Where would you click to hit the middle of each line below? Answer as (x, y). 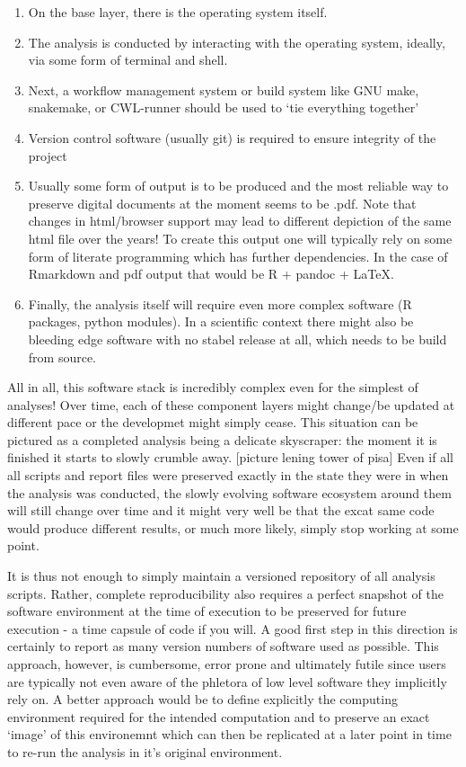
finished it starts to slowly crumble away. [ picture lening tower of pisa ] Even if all (230, 457)
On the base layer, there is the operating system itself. (178, 12)
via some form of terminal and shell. (128, 60)
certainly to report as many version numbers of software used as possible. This (223, 646)
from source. (62, 357)
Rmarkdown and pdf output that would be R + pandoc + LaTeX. (211, 274)
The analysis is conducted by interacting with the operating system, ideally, (237, 42)
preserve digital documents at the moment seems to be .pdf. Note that (222, 203)
